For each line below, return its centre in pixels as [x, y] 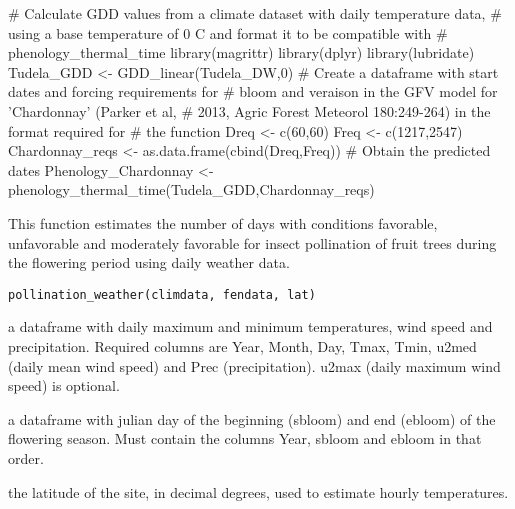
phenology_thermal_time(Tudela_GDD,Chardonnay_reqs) [191, 189]
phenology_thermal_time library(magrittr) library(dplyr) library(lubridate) [241, 52]
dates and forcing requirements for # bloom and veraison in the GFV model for [253, 91]
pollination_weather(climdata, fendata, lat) [162, 294]
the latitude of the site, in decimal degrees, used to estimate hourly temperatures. [258, 491]
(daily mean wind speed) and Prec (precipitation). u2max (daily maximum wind [254, 365]
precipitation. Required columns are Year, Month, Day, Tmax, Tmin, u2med [242, 345]
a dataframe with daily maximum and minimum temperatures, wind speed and [250, 326]
